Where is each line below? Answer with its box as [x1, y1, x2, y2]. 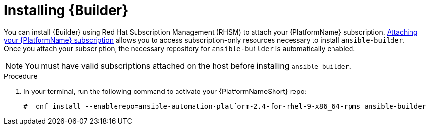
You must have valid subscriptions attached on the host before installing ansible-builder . [25, 60, 352, 71]
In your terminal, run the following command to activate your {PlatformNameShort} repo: [23, 87, 307, 95]
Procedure [4, 72, 38, 80]
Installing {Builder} [4, 2, 129, 18]
